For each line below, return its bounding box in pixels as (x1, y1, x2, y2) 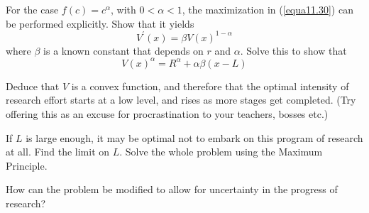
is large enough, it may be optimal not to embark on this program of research (26, 130, 363, 145)
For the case (6, 2, 59, 16)
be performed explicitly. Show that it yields (6, 16, 194, 31)
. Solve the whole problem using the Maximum (119, 144, 323, 159)
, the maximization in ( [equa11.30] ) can (182, 2, 353, 16)
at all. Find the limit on (6, 144, 110, 159)
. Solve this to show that (240, 43, 347, 58)
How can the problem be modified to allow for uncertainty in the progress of (6, 182, 338, 197)
